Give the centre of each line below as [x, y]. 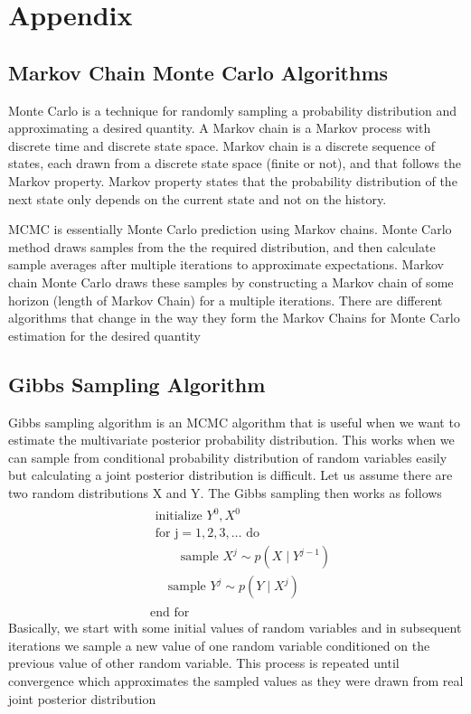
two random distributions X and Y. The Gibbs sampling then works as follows [225, 492]
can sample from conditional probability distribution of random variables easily [228, 457]
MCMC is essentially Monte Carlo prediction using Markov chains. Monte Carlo [230, 229]
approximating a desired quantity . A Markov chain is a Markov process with [220, 128]
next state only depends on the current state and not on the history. [198, 198]
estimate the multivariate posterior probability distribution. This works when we [231, 440]
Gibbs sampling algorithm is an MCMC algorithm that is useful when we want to [234, 422]
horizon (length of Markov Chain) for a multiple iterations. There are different [226, 300]
